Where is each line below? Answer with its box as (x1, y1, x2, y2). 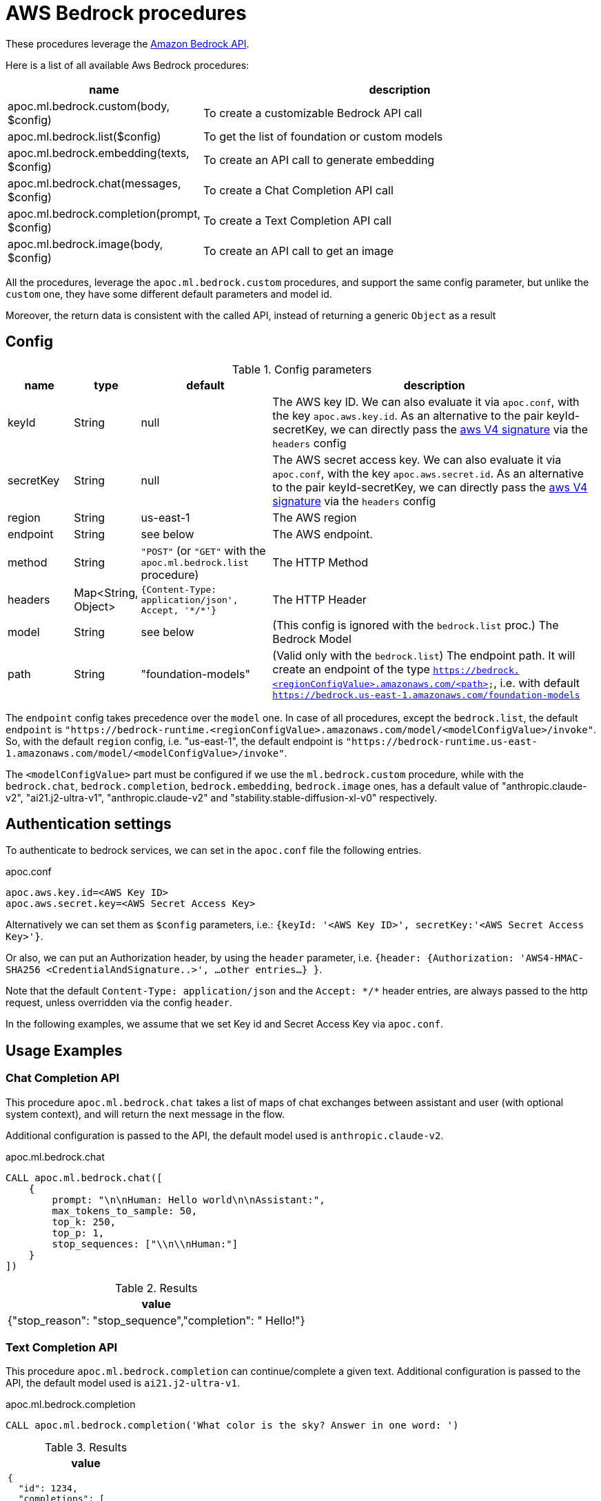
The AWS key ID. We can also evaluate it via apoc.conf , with (272, 394, 580, 409)
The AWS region (272, 510, 357, 524)
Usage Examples (6, 1041, 123, 1059)
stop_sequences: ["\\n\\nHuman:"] (52, 1238, 238, 1249)
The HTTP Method (272, 555, 369, 570)
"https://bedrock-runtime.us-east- (345, 735, 538, 747)
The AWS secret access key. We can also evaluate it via (272, 452, 562, 467)
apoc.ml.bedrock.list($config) (8, 129, 161, 143)
